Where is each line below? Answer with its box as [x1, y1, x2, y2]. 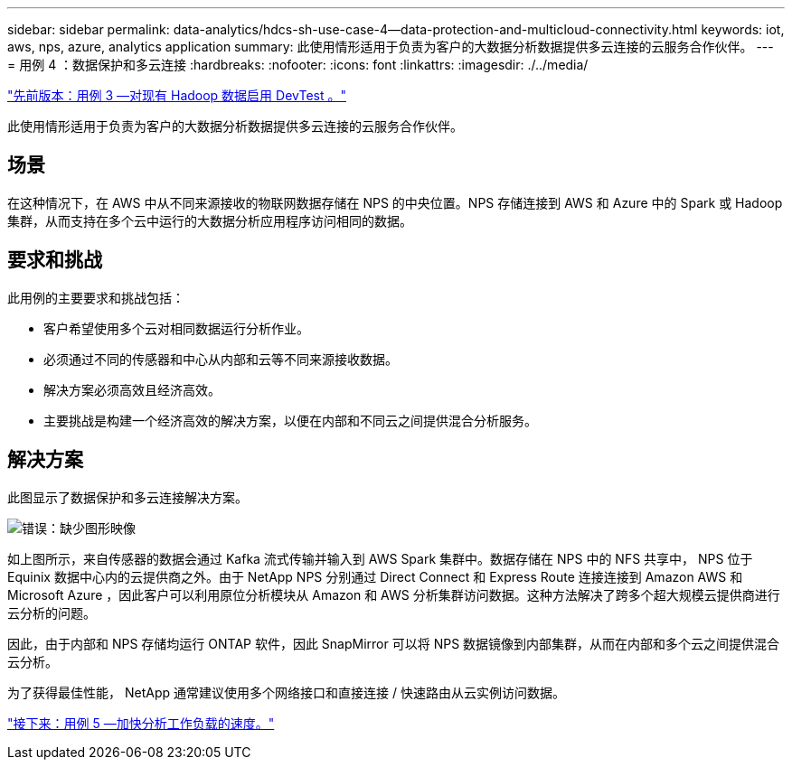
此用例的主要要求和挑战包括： [7, 289, 184, 305]
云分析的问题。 [7, 604, 96, 621]
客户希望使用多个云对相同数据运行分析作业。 [43, 320, 309, 336]
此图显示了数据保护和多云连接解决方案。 [7, 489, 248, 505]
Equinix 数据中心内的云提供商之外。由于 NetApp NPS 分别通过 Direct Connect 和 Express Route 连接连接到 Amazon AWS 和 [7, 568, 743, 585]
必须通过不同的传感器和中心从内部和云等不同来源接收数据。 [43, 351, 398, 367]
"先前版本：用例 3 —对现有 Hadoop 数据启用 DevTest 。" [7, 88, 346, 103]
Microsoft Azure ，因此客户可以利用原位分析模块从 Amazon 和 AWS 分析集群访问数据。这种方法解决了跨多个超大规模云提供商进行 [7, 586, 780, 603]
